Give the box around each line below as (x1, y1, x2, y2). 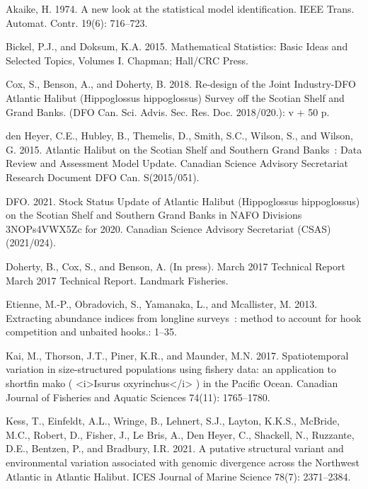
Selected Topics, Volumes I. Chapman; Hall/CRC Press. (6, 52, 248, 67)
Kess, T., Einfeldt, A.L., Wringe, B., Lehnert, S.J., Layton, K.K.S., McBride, (6, 413, 340, 428)
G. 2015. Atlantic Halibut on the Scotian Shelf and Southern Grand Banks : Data (6, 142, 362, 156)
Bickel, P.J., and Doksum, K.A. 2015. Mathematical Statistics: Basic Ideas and (6, 39, 348, 54)
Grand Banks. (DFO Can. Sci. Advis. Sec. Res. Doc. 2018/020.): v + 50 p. (6, 104, 330, 119)
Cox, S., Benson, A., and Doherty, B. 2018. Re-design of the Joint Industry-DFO (6, 76, 356, 91)
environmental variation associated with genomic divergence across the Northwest (6, 455, 360, 470)
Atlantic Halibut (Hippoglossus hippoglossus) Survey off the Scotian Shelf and (6, 90, 345, 105)
